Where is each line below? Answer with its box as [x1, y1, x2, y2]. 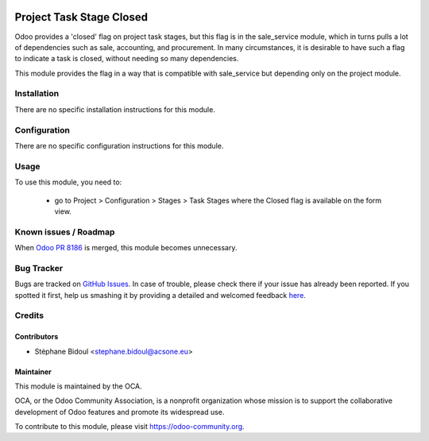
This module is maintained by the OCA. [14, 381, 142, 391]
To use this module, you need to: [14, 177, 122, 187]
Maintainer [14, 366, 52, 377]
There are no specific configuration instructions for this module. [14, 141, 224, 150]
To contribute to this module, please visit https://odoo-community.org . [14, 422, 245, 431]
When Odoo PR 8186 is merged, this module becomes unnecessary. [14, 243, 238, 253]
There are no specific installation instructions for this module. [14, 104, 216, 114]
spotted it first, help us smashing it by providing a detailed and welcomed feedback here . [14, 290, 306, 300]
